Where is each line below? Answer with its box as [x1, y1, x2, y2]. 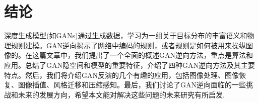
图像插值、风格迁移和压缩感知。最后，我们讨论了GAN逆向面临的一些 [18, 79, 246, 90]
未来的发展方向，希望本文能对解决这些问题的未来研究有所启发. [18, 89, 225, 99]
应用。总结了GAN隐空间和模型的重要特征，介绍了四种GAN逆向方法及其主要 [4, 59, 255, 70]
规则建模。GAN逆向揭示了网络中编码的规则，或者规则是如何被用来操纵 [11, 40, 246, 50]
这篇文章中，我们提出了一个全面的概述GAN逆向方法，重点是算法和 [32, 50, 253, 60]
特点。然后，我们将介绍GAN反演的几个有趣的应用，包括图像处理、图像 [4, 69, 239, 80]
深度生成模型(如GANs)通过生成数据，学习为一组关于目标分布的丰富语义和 [4, 30, 247, 41]
